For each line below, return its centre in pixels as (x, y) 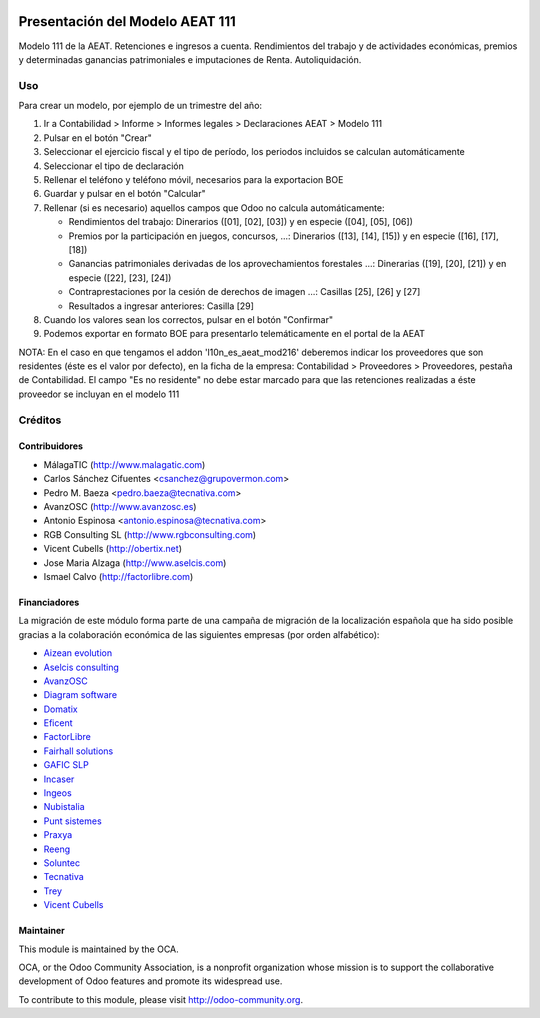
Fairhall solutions (78, 751)
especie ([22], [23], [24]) (120, 277)
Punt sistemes (72, 821)
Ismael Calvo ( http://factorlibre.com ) (118, 576)
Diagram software (80, 695)
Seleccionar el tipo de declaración (114, 166)
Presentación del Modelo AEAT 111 (127, 21)
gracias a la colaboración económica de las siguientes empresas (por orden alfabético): (199, 634)
